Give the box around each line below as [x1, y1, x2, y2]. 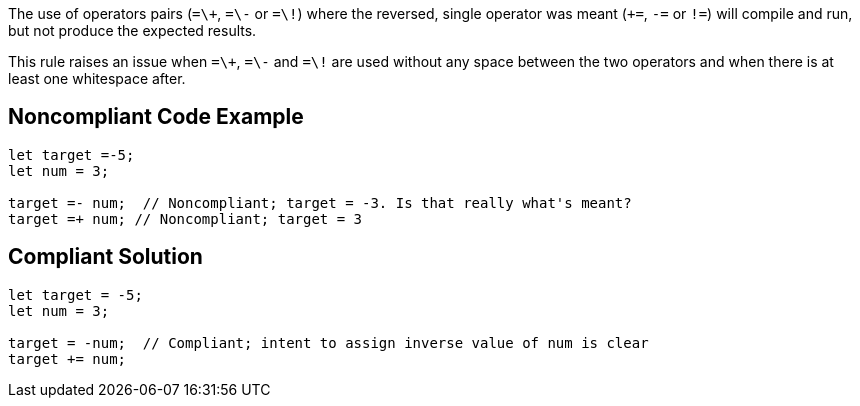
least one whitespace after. [8, 70, 186, 87]
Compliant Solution [8, 244, 203, 270]
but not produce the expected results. [8, 22, 257, 39]
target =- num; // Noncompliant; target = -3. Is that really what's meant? [8, 194, 632, 211]
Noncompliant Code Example [8, 104, 304, 130]
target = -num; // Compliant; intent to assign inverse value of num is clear [8, 334, 649, 351]
